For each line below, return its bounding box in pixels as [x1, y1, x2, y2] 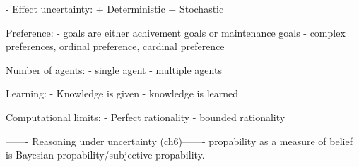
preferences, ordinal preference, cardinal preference [6, 39, 225, 54]
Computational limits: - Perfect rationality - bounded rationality [6, 109, 286, 124]
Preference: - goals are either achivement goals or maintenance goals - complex [6, 25, 346, 39]
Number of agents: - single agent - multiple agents [6, 62, 222, 77]
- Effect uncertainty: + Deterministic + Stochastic [6, 1, 224, 16]
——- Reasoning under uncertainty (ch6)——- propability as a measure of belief [6, 133, 353, 148]
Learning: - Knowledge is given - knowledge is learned [6, 86, 239, 101]
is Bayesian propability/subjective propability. [6, 147, 205, 162]
